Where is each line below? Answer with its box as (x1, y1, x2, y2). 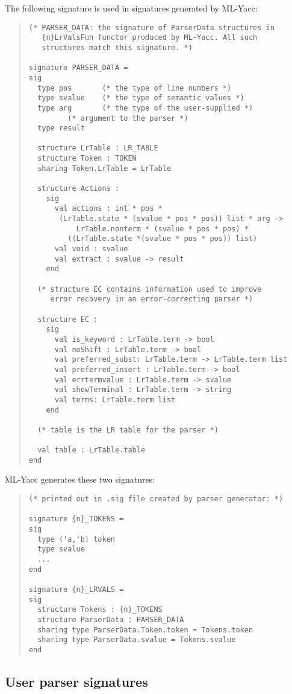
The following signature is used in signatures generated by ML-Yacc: (5, 2, 258, 14)
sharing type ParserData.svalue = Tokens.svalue (37, 635, 236, 644)
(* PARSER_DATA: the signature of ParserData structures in (28, 23, 275, 32)
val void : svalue (54, 245, 128, 254)
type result (37, 124, 85, 133)
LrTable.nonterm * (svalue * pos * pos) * (76, 224, 249, 233)
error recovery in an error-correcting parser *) (50, 295, 253, 304)
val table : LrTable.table (37, 446, 146, 455)
